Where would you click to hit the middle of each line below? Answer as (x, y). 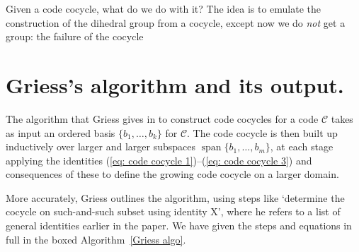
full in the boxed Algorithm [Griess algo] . (96, 239)
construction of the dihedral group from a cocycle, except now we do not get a (176, 22)
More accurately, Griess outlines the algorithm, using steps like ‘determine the (175, 197)
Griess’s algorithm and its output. (175, 84)
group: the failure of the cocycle (75, 36)
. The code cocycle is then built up (262, 132)
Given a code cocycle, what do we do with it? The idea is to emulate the (163, 8)
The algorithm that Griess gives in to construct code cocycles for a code (162, 118)
